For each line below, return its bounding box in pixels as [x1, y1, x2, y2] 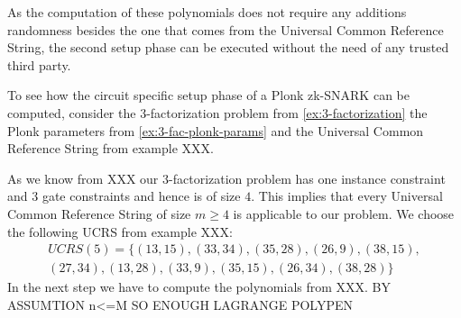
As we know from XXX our [7, 168, 159, 187]
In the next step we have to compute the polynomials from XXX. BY [7, 277, 392, 296]
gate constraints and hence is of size [41, 186, 241, 205]
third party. [7, 55, 71, 74]
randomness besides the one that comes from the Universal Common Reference [7, 20, 444, 39]
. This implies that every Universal [251, 186, 443, 205]
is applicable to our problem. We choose [233, 204, 455, 223]
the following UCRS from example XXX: [7, 222, 233, 241]
